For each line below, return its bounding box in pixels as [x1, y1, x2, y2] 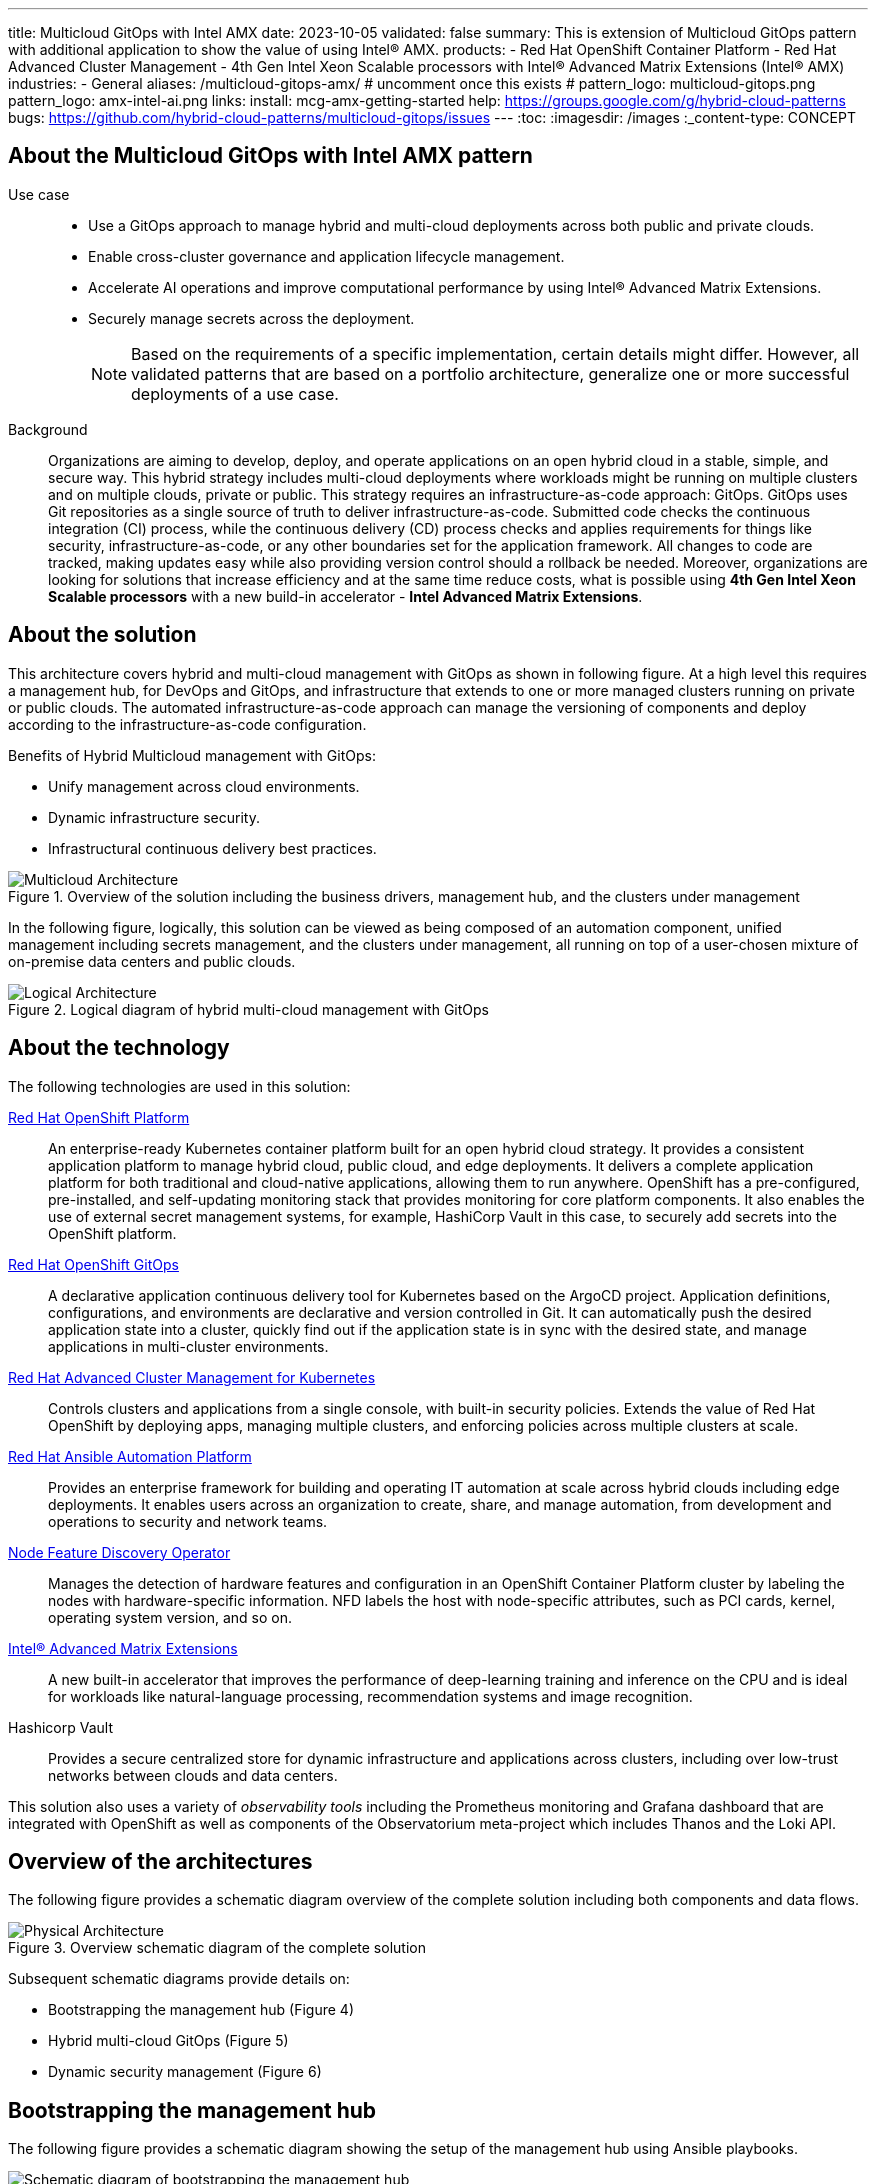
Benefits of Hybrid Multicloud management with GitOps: [8, 746, 376, 764]
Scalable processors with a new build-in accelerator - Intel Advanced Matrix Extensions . [48, 587, 643, 605]
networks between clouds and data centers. [48, 1766, 338, 1784]
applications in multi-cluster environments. [48, 1337, 329, 1355]
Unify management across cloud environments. [48, 777, 360, 795]
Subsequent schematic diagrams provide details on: [8, 1970, 350, 1988]
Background [8, 420, 88, 438]
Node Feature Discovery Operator [8, 1543, 231, 1561]
